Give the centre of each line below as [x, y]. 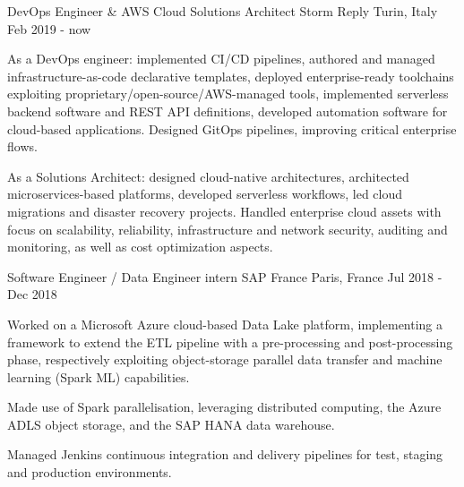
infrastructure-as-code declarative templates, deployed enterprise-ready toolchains [231, 76]
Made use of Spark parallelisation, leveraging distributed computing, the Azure [224, 407]
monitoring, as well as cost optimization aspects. [140, 247]
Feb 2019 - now [49, 28]
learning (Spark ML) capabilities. [99, 376]
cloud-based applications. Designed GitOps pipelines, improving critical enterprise [232, 128]
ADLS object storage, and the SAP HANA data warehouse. [171, 424]
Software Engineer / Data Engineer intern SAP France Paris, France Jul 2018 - [225, 276]
